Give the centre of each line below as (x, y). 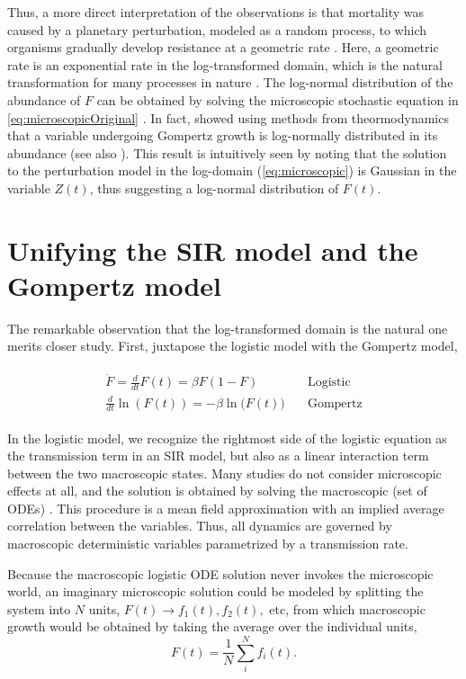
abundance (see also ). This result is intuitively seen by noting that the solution (227, 152)
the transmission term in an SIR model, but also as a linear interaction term (218, 456)
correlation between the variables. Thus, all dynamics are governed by (200, 526)
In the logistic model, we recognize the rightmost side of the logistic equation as (227, 438)
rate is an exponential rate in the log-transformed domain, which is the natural (225, 64)
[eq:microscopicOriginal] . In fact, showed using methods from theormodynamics (228, 117)
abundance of (44, 99)
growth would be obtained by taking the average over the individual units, (212, 626)
